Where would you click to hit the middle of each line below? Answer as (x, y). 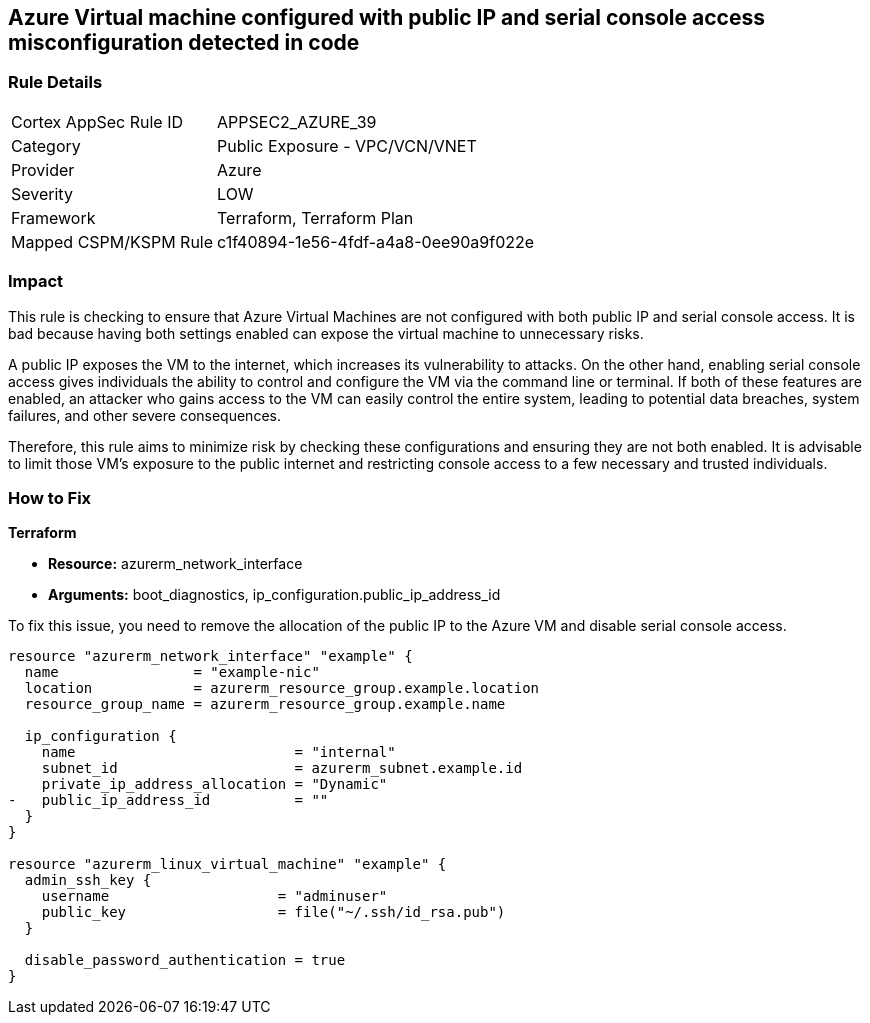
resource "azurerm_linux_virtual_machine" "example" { (227, 864)
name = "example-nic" (172, 672)
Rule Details (55, 82)
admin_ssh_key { (88, 880)
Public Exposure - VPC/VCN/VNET (347, 145)
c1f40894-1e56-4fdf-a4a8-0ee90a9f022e (376, 241)
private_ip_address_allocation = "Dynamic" (214, 784)
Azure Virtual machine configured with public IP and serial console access (386, 17)
